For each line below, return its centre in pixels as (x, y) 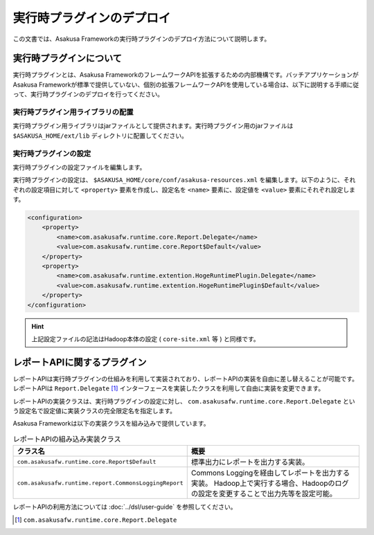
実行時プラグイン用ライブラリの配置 (73, 112)
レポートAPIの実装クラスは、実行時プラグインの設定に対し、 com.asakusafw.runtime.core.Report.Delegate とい (184, 401)
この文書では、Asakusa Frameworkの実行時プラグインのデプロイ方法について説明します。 (142, 39)
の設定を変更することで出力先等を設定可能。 (264, 493)
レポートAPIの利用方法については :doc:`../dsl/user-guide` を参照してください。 (125, 507)
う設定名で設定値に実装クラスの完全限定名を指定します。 (95, 411)
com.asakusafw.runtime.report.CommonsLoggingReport (100, 483)
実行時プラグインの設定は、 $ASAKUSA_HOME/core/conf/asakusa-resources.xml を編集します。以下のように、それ (184, 180)
